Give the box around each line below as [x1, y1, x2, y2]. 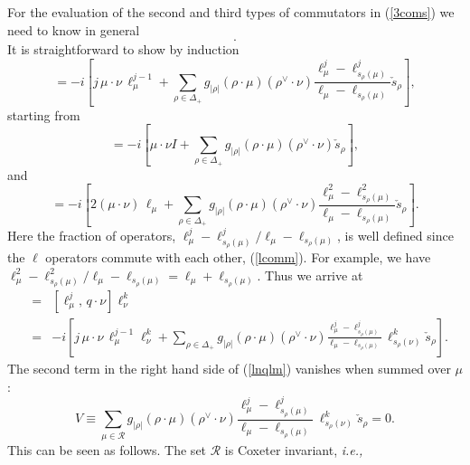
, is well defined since [337, 225, 454, 244]
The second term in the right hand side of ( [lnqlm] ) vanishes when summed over [7, 359, 451, 377]
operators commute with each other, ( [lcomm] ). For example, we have [45, 248, 431, 267]
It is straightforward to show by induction [7, 40, 240, 59]
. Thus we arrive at [257, 265, 363, 284]
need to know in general [7, 20, 140, 39]
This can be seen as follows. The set [7, 440, 207, 459]
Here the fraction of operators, [7, 225, 176, 244]
